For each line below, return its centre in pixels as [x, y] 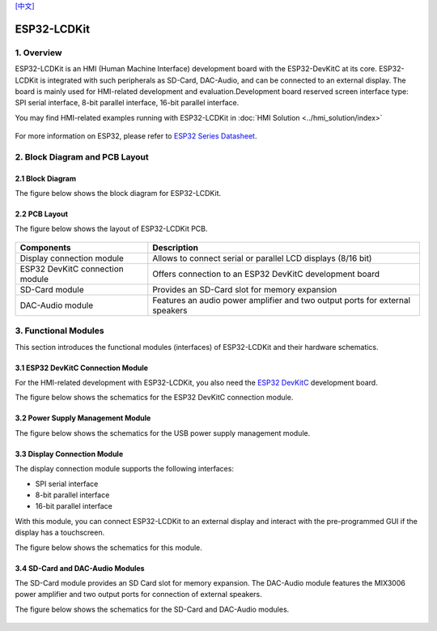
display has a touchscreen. [60, 533]
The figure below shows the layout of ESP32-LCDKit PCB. [111, 229]
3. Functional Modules [59, 330]
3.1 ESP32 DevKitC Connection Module [82, 368]
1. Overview [38, 53]
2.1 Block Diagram [46, 178]
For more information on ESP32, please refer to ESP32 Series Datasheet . [136, 136]
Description [175, 247]
